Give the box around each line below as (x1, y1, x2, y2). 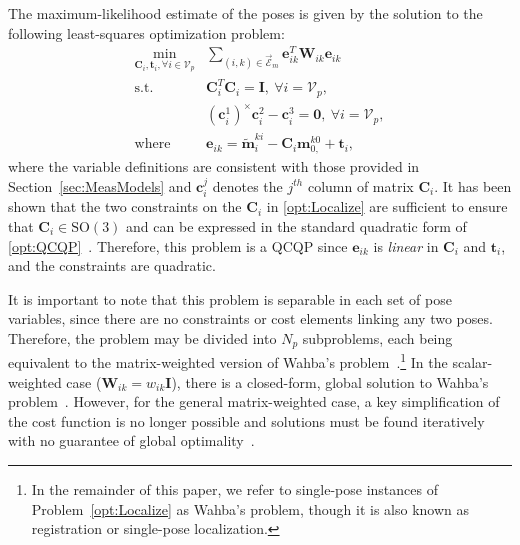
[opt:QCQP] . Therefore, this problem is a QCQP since (8, 235, 348, 256)
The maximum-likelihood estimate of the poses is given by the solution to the (8, 3, 483, 23)
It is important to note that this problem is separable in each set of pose (8, 288, 452, 309)
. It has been (434, 175, 512, 196)
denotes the (212, 175, 283, 196)
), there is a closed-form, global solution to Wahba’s (171, 371, 489, 392)
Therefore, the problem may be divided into (8, 327, 277, 348)
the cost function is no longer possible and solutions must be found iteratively (8, 410, 485, 431)
